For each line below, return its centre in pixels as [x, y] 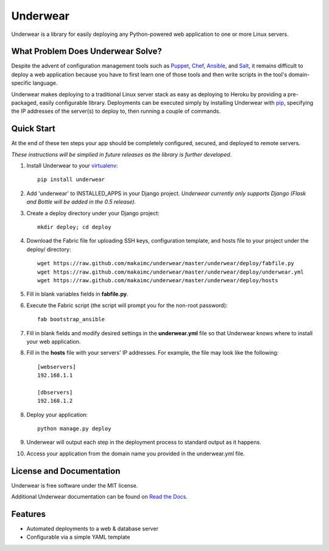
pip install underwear [71, 180]
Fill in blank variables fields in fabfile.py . [77, 294]
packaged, [25, 103]
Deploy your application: [57, 414]
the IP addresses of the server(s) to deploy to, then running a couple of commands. [116, 111]
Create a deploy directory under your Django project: [93, 213]
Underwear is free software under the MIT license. [75, 485]
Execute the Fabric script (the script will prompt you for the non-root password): [127, 305]
